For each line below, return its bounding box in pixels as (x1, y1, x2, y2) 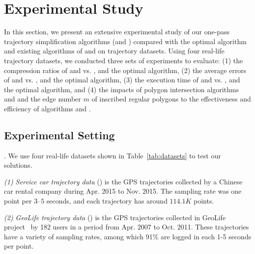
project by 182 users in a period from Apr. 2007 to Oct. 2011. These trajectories (4, 222, 249, 232)
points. (194, 196, 214, 206)
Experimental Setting (4, 127, 115, 142)
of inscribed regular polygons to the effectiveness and (91, 94, 251, 104)
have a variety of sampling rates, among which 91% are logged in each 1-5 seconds (4, 231, 252, 241)
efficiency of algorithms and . (4, 103, 91, 113)
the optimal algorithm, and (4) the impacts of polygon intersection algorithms (4, 84, 239, 94)
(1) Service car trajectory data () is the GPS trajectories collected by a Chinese (4, 176, 243, 186)
